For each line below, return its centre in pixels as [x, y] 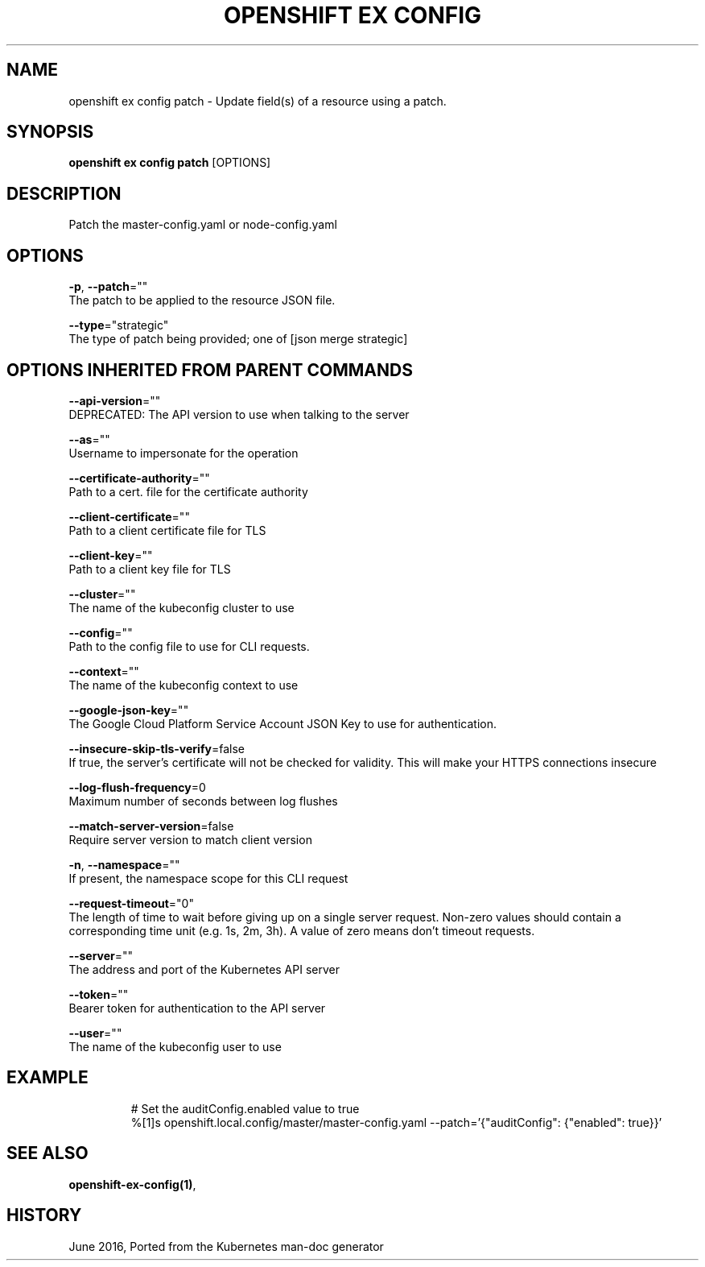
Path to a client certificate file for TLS [167, 530]
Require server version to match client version [190, 839]
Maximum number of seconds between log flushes [203, 801]
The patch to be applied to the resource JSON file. [202, 300]
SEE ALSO [47, 1153]
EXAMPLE [47, 1078]
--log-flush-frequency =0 [137, 787]
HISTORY [44, 1215]
